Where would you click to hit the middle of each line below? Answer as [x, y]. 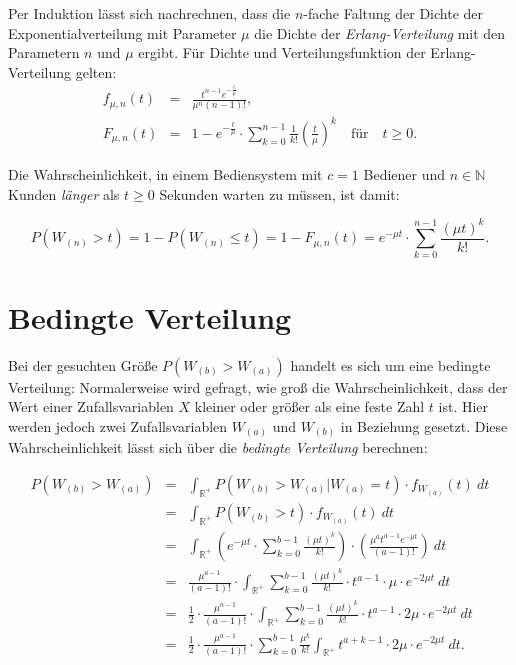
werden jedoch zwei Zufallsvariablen [118, 425]
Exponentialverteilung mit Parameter [122, 32]
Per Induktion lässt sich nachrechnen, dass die [149, 13]
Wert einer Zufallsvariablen [91, 406]
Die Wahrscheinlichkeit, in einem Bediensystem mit [165, 173]
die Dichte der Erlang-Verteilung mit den [380, 32]
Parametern [44, 52]
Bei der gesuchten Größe [83, 364]
